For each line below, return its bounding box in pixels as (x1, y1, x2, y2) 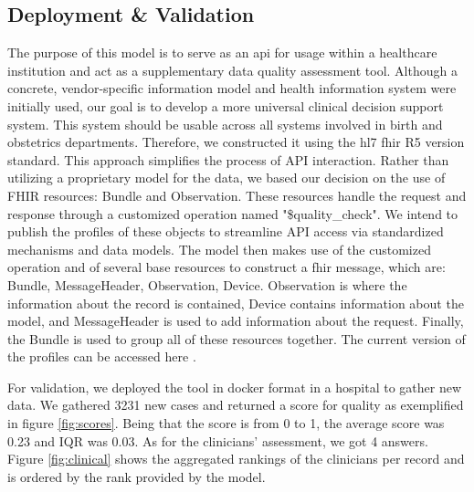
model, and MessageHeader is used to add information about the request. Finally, (7, 311, 464, 330)
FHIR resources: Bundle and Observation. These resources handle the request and (7, 185, 467, 204)
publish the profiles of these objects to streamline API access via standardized (7, 222, 444, 241)
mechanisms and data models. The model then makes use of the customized (7, 239, 431, 258)
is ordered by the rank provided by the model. (7, 466, 266, 486)
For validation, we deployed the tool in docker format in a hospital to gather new (7, 377, 462, 396)
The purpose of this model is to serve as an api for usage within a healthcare (7, 43, 437, 62)
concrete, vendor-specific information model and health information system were (7, 79, 457, 98)
